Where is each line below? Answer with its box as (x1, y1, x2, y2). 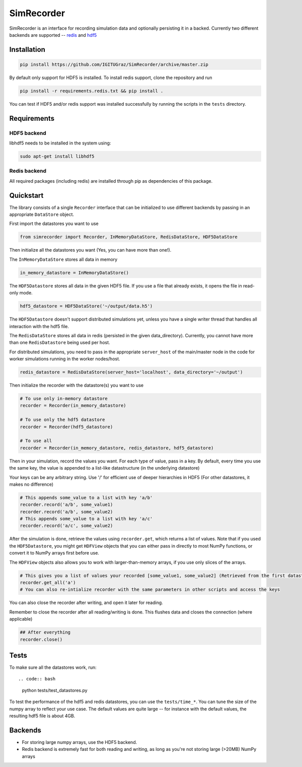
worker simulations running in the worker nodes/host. (9, 356, 120, 362)
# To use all (20, 438, 52, 444)
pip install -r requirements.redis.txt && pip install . (20, 88, 164, 94)
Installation (9, 45, 45, 54)
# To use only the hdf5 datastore (20, 417, 105, 423)
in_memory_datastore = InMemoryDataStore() (20, 270, 129, 275)
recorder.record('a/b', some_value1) (20, 502, 113, 508)
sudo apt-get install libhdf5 (20, 154, 95, 160)
